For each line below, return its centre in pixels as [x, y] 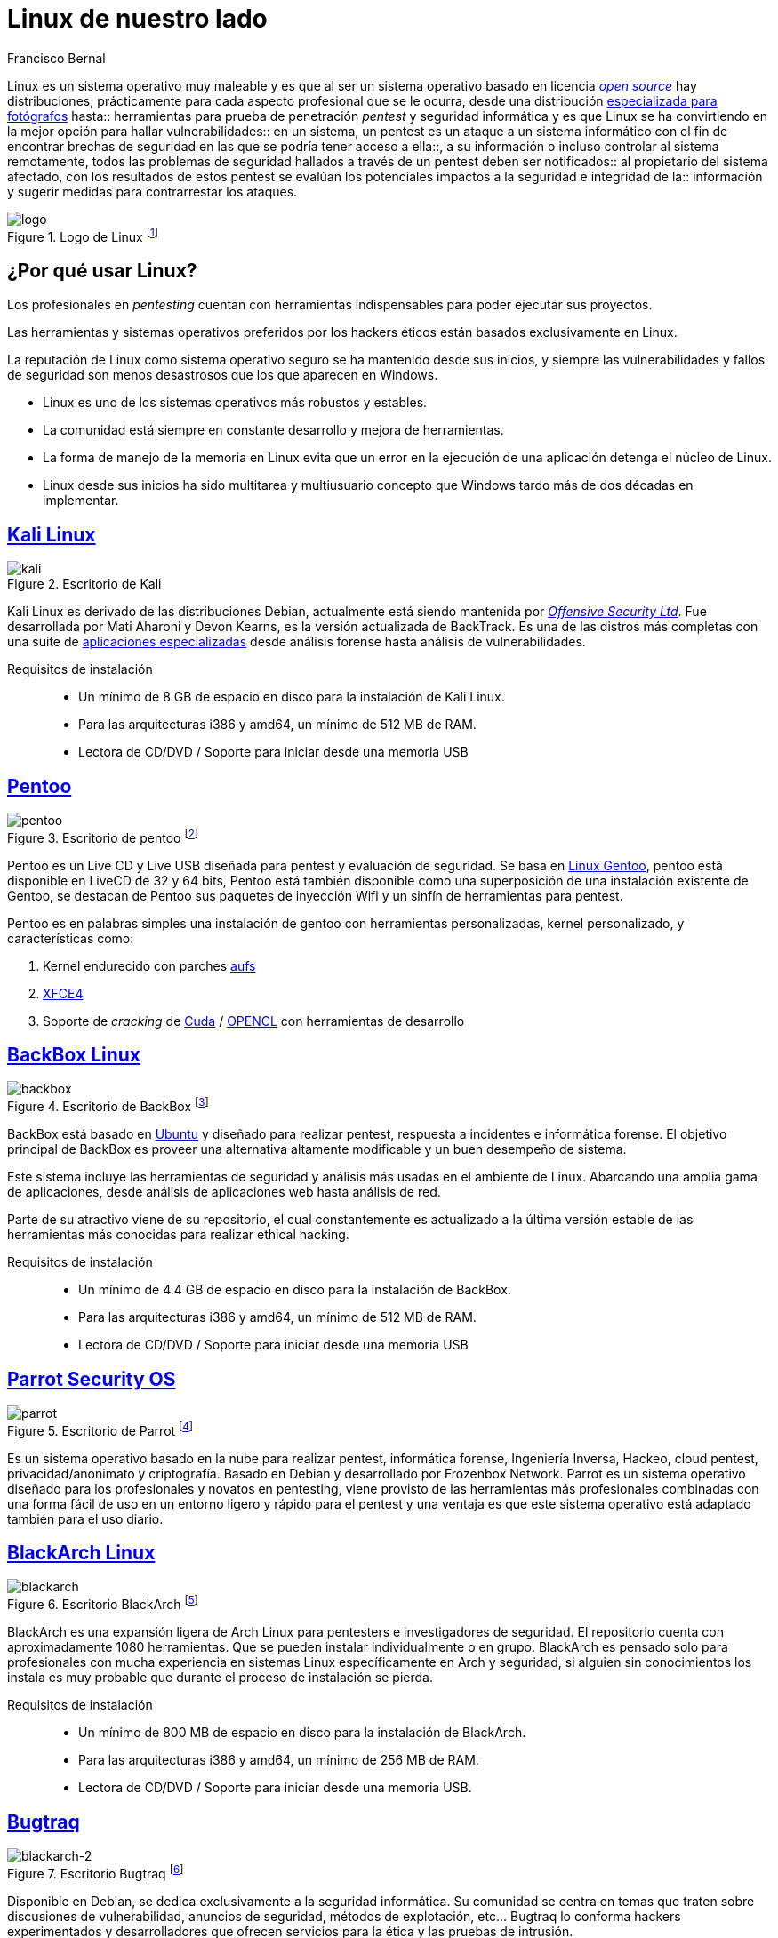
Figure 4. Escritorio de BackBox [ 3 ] [108, 1105]
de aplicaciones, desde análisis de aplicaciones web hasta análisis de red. [224, 1192]
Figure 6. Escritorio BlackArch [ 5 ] [103, 1603]
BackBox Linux [74, 1055]
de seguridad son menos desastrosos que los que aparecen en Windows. [223, 375]
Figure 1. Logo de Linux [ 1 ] [83, 235]
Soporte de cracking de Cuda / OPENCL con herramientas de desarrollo [254, 1021]
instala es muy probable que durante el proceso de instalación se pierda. [220, 1678]
